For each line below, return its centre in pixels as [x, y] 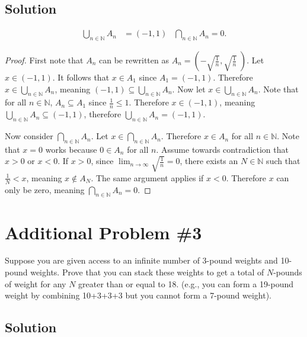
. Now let [189, 89]
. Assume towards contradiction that [222, 149]
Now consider [29, 136]
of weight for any [36, 283]
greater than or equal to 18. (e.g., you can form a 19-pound [186, 283]
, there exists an [209, 161]
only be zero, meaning [45, 189]
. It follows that [81, 77]
